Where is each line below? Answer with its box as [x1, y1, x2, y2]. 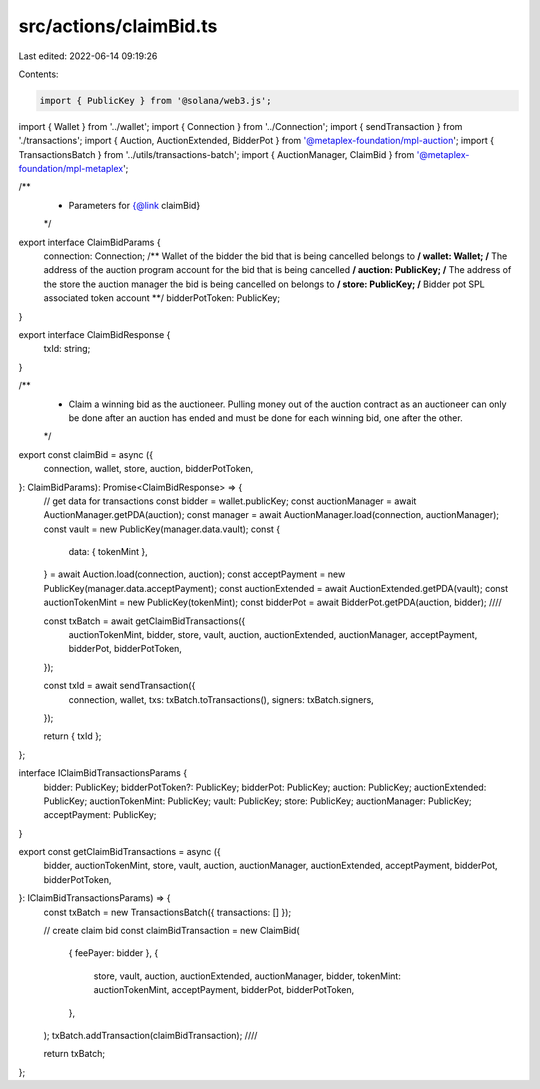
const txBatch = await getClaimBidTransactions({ [43, 615, 246, 627]
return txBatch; [43, 1048, 105, 1060]
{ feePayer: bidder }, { [68, 947, 159, 959]
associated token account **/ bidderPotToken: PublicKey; [43, 292, 280, 304]
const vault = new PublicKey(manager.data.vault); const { [43, 523, 281, 535]
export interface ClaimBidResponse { [18, 328, 171, 340]
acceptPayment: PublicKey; [43, 809, 157, 821]
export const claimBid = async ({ [18, 448, 154, 460]
